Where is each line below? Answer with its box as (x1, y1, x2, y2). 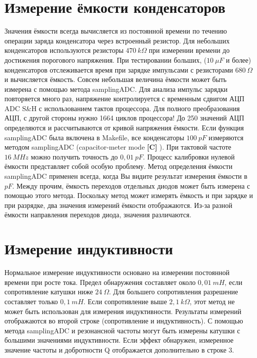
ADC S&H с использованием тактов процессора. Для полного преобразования (4, 103, 240, 113)
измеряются (208, 132, 244, 142)
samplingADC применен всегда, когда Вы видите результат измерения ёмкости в (4, 171, 248, 181)
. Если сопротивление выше (83, 296, 167, 306)
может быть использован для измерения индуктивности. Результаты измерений (4, 306, 242, 316)
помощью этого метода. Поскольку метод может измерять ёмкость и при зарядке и (4, 190, 253, 200)
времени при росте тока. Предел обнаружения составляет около (4, 277, 196, 287)
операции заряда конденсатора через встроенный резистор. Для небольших (4, 35, 230, 45)
